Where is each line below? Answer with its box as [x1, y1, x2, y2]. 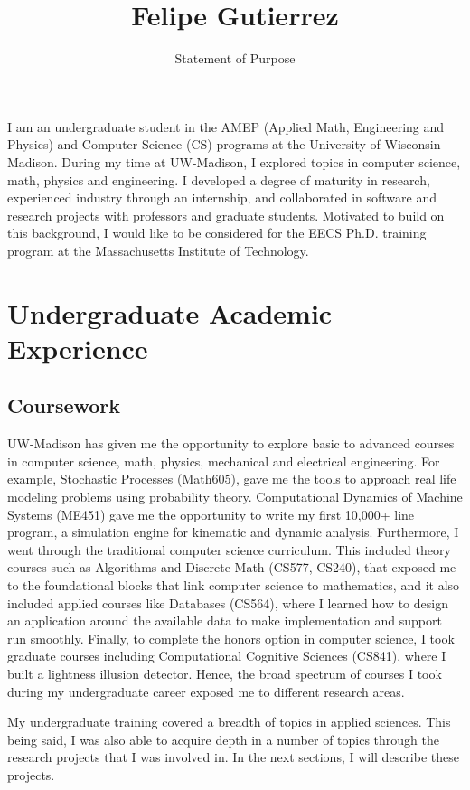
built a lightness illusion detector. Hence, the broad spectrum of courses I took [7, 663, 442, 682]
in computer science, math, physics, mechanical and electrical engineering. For [7, 451, 440, 470]
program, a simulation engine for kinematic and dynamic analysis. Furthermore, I [7, 522, 459, 541]
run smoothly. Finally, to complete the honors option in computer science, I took [7, 628, 455, 647]
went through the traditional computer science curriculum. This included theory [7, 540, 451, 559]
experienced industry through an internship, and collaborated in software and [7, 188, 437, 207]
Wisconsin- [384, 135, 446, 154]
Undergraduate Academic [7, 294, 333, 331]
